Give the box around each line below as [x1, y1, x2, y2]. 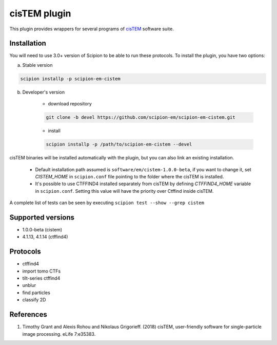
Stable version [22, 62, 53, 68]
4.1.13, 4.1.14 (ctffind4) [22, 234, 68, 240]
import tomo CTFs [22, 268, 61, 274]
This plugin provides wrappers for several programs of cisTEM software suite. [9, 26, 174, 32]
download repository [48, 101, 92, 107]
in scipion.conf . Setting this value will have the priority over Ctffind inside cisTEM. [35, 188, 214, 194]
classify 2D [22, 297, 46, 303]
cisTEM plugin [9, 8, 71, 19]
